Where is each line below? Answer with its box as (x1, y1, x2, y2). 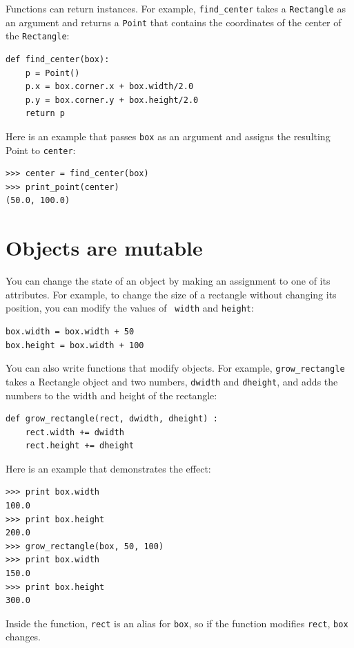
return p (25, 108, 65, 119)
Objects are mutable (6, 234, 203, 262)
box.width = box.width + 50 (6, 327, 135, 336)
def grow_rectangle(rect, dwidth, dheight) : (6, 414, 218, 424)
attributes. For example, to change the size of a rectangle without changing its (6, 287, 337, 301)
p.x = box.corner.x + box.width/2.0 (25, 82, 194, 92)
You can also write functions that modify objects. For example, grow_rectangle (6, 361, 345, 375)
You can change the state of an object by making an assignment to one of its (6, 274, 331, 288)
